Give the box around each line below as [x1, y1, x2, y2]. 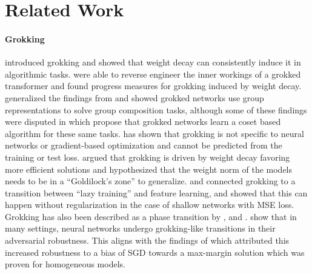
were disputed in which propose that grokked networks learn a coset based [5, 115, 281, 128]
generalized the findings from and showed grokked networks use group [5, 91, 264, 104]
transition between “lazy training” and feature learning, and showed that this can [5, 186, 308, 199]
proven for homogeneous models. [5, 258, 125, 270]
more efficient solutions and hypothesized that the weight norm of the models [5, 162, 293, 175]
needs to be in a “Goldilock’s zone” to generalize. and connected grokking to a [5, 175, 296, 187]
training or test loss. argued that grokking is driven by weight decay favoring [5, 150, 290, 163]
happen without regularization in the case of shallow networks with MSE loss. [5, 198, 294, 211]
